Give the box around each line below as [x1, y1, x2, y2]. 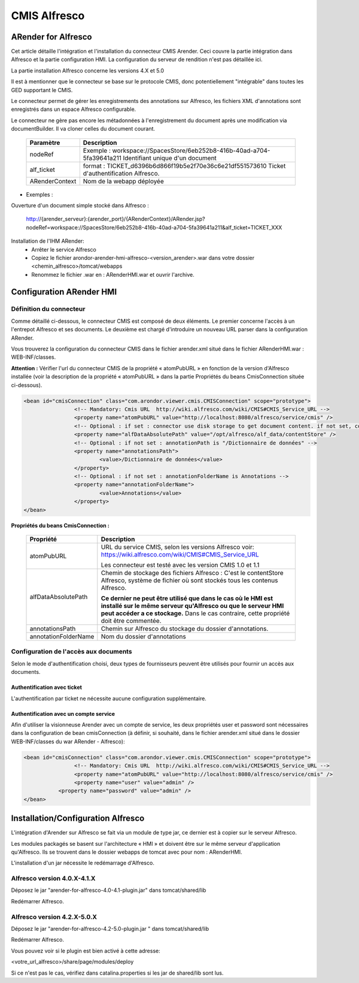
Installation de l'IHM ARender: [11, 237, 85, 245]
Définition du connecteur [11, 305, 86, 313]
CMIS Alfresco [11, 9, 85, 22]
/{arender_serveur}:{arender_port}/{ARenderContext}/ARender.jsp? [39, 216, 206, 223]
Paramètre [29, 138, 60, 147]
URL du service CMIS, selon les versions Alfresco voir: [101, 543, 254, 551]
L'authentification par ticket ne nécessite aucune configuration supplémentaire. [11, 695, 206, 702]
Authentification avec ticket [11, 683, 82, 691]
